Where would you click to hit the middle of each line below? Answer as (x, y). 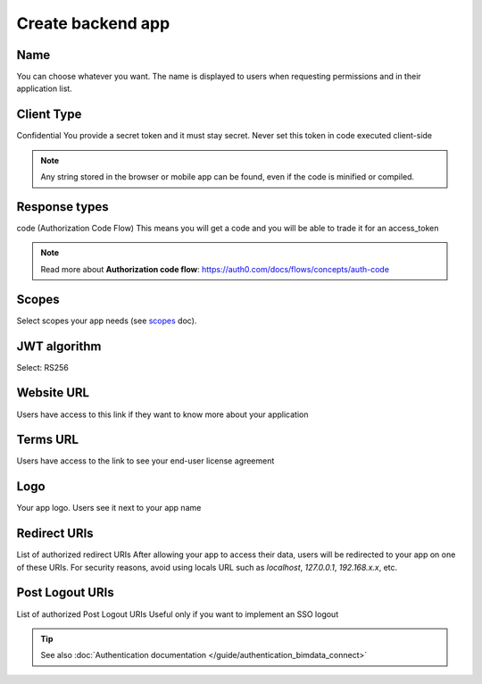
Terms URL (48, 440)
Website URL (53, 393)
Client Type (49, 115)
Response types (62, 207)
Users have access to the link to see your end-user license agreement (145, 461)
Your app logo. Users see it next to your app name (109, 508)
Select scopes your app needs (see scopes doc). (107, 321)
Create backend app (93, 23)
